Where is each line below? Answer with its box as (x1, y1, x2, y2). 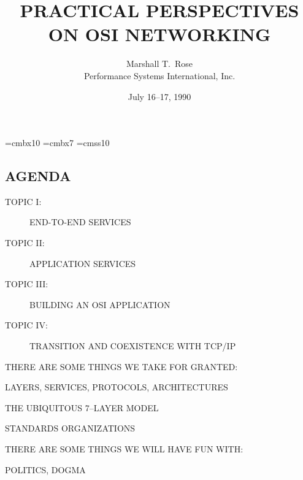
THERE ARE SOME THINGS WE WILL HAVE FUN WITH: (5, 443, 244, 455)
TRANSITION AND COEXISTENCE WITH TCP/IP (29, 339, 236, 352)
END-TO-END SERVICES (29, 215, 131, 228)
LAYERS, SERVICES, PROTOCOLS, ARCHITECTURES (5, 381, 228, 393)
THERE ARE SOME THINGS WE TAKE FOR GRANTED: (5, 360, 238, 373)
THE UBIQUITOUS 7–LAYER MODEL (5, 401, 159, 414)
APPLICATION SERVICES (29, 257, 136, 269)
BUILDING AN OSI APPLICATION (29, 298, 171, 311)
